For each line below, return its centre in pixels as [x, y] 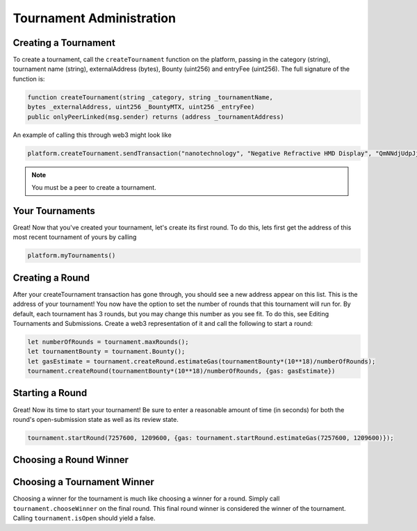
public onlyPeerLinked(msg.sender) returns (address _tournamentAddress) [156, 117]
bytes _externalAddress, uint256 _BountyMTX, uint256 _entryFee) [141, 107]
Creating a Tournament [64, 43]
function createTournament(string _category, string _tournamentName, [150, 97]
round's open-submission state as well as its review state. [96, 419]
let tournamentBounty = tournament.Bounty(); [106, 352]
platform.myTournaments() [72, 256]
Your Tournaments [54, 211]
